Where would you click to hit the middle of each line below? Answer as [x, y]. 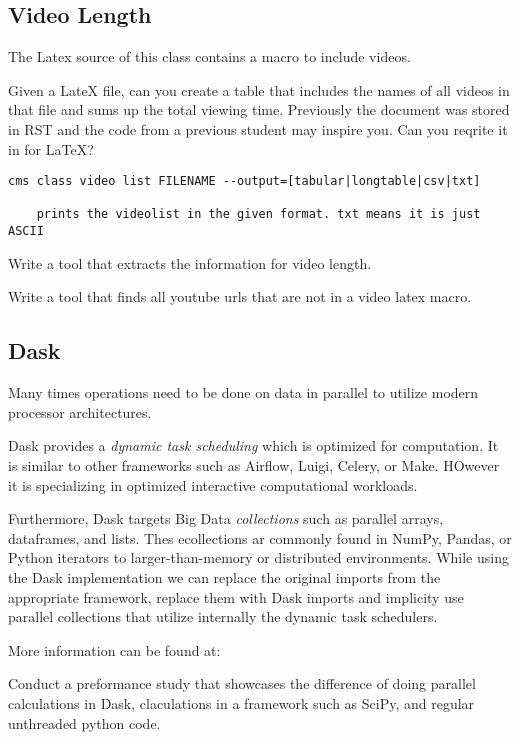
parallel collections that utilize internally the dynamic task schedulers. [223, 616]
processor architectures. [80, 411]
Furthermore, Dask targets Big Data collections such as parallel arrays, [226, 518]
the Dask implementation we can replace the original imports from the [224, 576]
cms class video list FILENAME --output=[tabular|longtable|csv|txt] [244, 181]
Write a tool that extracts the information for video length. [190, 262]
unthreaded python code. [84, 722]
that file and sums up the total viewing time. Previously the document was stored [259, 109]
